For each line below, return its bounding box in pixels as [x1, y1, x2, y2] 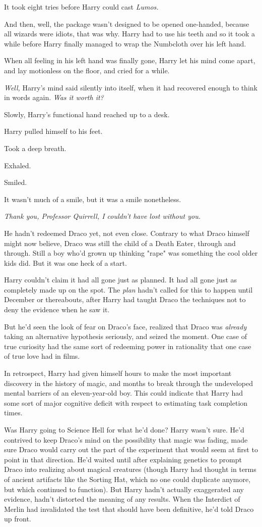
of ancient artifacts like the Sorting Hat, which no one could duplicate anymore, [4, 473, 251, 484]
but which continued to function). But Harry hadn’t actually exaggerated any [4, 484, 244, 494]
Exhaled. [4, 160, 31, 170]
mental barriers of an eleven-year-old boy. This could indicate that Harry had [4, 388, 243, 398]
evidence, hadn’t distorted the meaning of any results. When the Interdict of [4, 494, 240, 504]
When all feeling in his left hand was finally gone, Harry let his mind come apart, [4, 55, 255, 66]
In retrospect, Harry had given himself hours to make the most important [4, 368, 232, 378]
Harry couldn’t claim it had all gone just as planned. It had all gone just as [4, 274, 237, 285]
